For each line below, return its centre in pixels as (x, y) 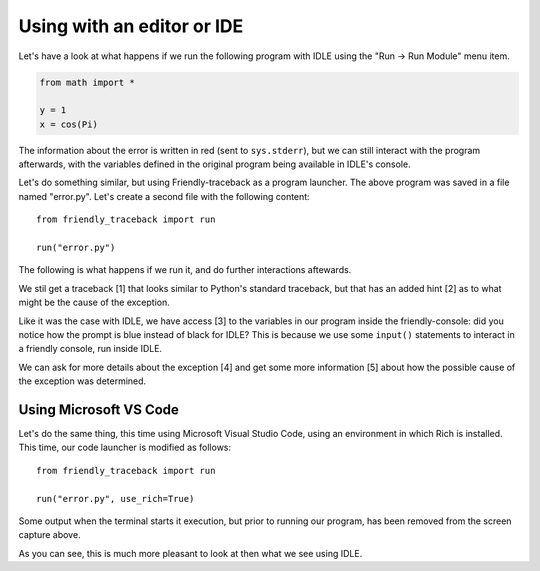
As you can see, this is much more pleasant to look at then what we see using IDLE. (190, 553)
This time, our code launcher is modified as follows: (125, 447)
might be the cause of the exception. (94, 302)
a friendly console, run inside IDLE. (90, 349)
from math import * (87, 82)
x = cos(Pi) (69, 124)
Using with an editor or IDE (131, 26)
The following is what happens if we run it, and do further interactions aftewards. (185, 270)
